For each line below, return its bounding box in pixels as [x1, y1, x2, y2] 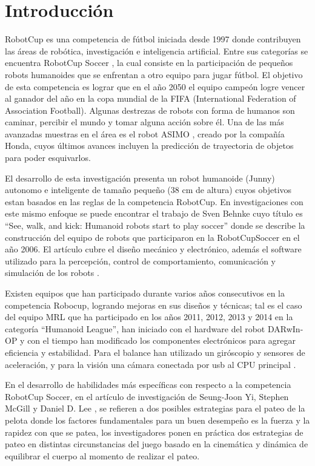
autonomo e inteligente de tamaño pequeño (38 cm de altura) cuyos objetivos [5, 183, 292, 196]
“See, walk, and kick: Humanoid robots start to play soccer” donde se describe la [5, 219, 305, 232]
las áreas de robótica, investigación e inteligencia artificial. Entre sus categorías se [5, 44, 308, 57]
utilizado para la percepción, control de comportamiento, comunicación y [5, 254, 276, 267]
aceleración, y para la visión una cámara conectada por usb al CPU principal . [5, 358, 296, 370]
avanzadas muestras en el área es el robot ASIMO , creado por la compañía [5, 127, 285, 140]
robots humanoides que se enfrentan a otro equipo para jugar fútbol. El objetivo [5, 68, 303, 80]
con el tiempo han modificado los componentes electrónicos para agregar [27, 334, 296, 347]
